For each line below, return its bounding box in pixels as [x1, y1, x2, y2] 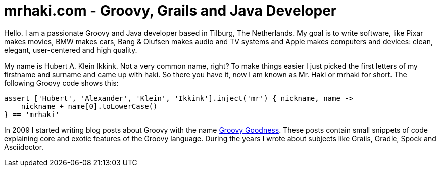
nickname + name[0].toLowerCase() [21, 102, 158, 110]
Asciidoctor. [4, 142, 44, 151]
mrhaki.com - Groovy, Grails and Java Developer [4, 2, 337, 19]
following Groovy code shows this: [4, 78, 119, 87]
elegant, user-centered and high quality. [4, 45, 137, 54]
